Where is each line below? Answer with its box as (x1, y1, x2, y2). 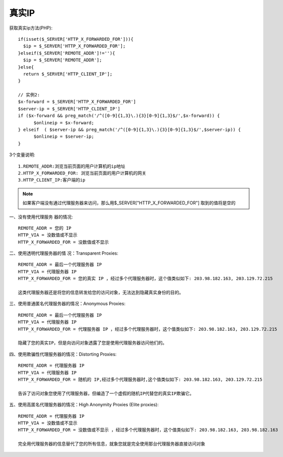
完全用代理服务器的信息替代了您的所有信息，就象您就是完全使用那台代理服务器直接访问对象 (18, 441, 205, 447)
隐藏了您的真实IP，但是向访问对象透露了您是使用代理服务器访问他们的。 (18, 340, 167, 346)
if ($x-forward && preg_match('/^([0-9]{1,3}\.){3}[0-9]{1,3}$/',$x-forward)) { (18, 113, 220, 119)
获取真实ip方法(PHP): (9, 25, 53, 31)
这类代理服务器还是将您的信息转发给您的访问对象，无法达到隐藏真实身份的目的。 (18, 290, 184, 295)
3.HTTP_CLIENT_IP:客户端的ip (18, 177, 86, 183)
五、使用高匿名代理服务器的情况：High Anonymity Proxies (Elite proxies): (9, 402, 159, 408)
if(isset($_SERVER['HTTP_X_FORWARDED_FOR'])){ (18, 36, 134, 42)
